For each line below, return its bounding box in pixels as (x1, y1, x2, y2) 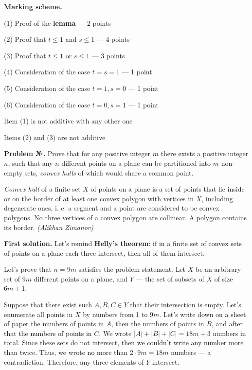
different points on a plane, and (34, 273, 128, 283)
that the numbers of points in (4, 328, 92, 338)
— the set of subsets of (136, 273, 204, 283)
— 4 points (96, 34, 130, 44)
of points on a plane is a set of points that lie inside (90, 184, 245, 194)
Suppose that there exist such (4, 300, 92, 310)
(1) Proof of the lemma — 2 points (4, 18, 111, 28)
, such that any (8, 158, 53, 168)
